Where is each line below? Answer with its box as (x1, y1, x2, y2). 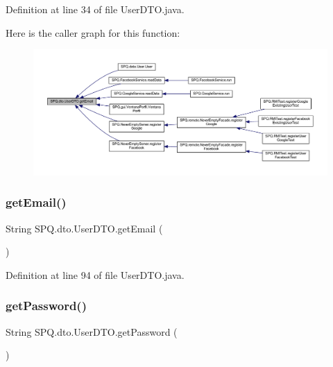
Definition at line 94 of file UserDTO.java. (6, 267, 185, 282)
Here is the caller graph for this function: (6, 25, 180, 40)
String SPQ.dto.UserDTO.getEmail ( (6, 221, 163, 235)
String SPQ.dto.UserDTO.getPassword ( (6, 324, 178, 339)
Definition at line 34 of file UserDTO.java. (6, 2, 185, 16)
